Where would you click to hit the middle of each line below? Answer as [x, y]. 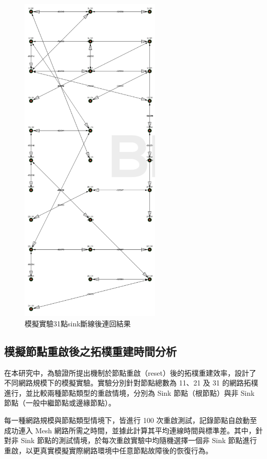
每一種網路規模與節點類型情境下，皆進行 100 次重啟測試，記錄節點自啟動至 [131, 420]
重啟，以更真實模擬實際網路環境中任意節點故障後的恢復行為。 [108, 450]
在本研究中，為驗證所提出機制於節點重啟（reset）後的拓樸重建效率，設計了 [130, 372]
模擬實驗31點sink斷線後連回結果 [78, 323]
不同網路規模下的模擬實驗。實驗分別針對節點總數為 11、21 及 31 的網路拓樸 [131, 383]
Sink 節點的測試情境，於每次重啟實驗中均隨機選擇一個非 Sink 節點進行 [139, 440]
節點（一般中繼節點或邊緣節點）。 [60, 403]
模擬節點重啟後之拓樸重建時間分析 [90, 351]
